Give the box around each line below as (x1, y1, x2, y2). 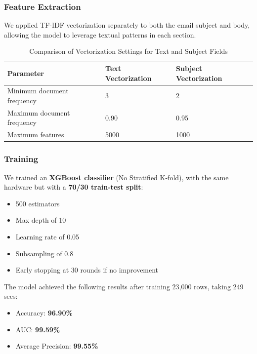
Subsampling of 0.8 (15, 248, 74, 258)
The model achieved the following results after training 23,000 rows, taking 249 (4, 281, 244, 291)
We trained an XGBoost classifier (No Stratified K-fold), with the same (4, 172, 229, 182)
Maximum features (7, 129, 64, 140)
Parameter (7, 68, 44, 78)
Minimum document (7, 85, 69, 96)
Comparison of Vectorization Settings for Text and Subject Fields (29, 46, 228, 56)
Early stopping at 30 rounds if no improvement (15, 265, 159, 275)
